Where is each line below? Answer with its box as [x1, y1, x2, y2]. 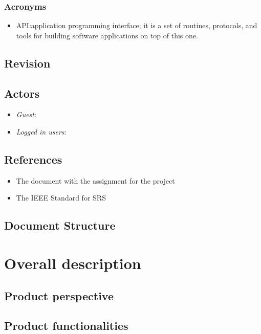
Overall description [4, 252, 141, 273]
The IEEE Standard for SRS [16, 192, 106, 203]
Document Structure [4, 217, 116, 233]
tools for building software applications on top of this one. [16, 30, 198, 40]
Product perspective [4, 287, 114, 303]
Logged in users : [16, 126, 67, 137]
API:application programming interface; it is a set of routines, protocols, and [16, 20, 257, 31]
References [4, 151, 62, 167]
